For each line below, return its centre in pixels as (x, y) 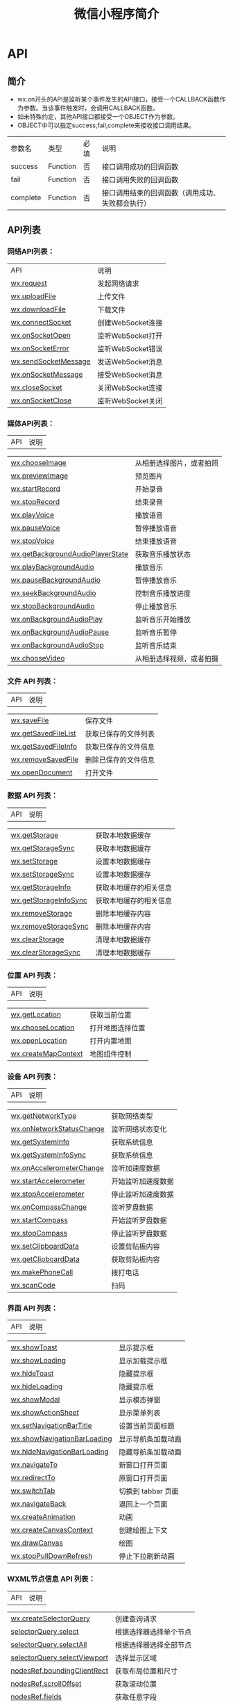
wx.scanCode (33, 1285)
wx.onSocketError (40, 348)
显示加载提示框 (143, 1361)
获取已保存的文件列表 (120, 734)
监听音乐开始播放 (163, 619)
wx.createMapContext (47, 1053)
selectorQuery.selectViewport (60, 1657)
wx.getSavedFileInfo (44, 747)
